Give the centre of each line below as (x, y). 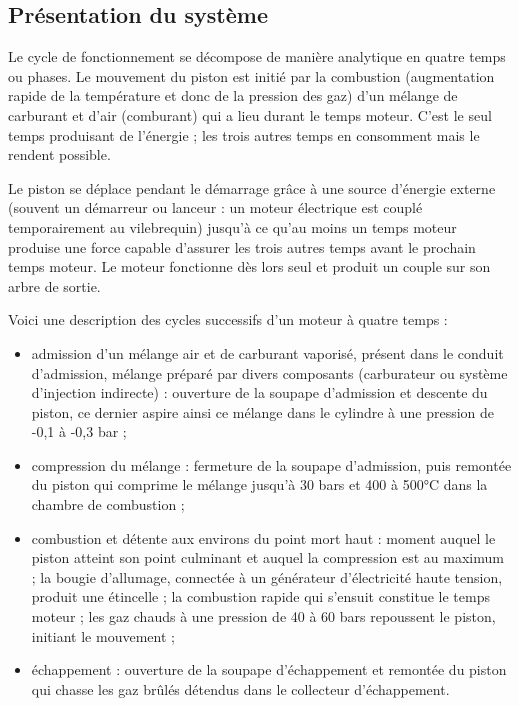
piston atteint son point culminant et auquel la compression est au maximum (267, 557)
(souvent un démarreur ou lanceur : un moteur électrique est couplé (215, 207)
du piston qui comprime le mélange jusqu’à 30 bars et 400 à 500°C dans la (259, 484)
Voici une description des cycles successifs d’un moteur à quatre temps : (228, 319)
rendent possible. (59, 154)
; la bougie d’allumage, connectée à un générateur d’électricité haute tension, (267, 576)
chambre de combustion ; (108, 504)
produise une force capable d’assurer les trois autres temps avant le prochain (242, 246)
